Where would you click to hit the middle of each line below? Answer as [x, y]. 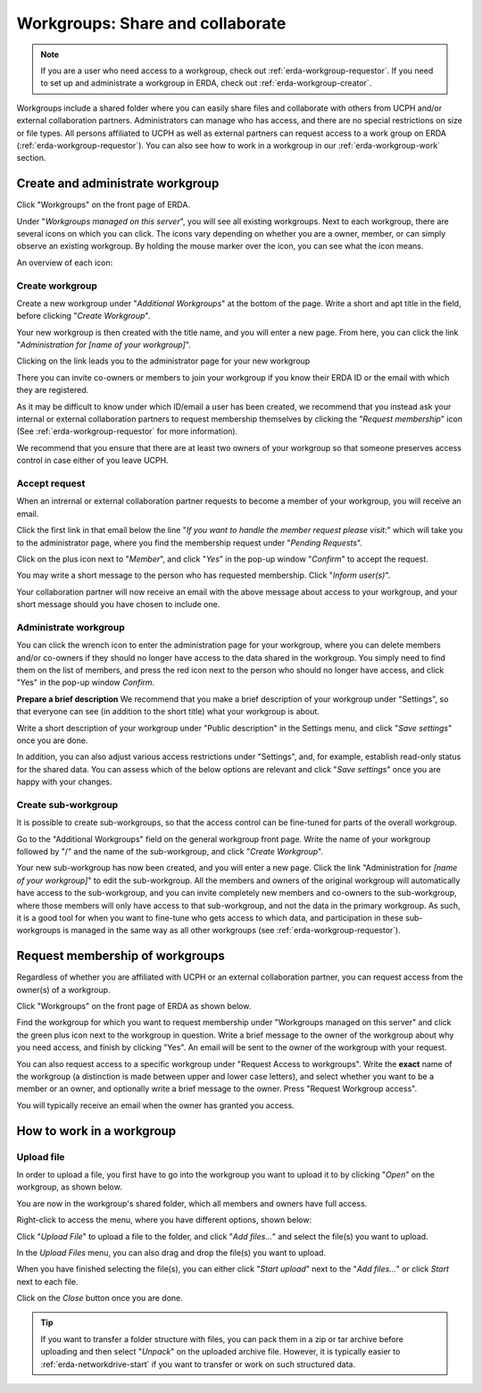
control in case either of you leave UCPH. [92, 461]
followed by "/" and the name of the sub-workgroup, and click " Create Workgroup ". [170, 852]
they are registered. [53, 390]
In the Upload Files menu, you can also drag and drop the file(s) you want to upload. [171, 1252]
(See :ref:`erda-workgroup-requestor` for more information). [127, 431]
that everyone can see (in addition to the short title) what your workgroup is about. [168, 712]
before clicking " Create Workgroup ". [83, 316]
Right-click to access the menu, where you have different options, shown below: [164, 1220]
